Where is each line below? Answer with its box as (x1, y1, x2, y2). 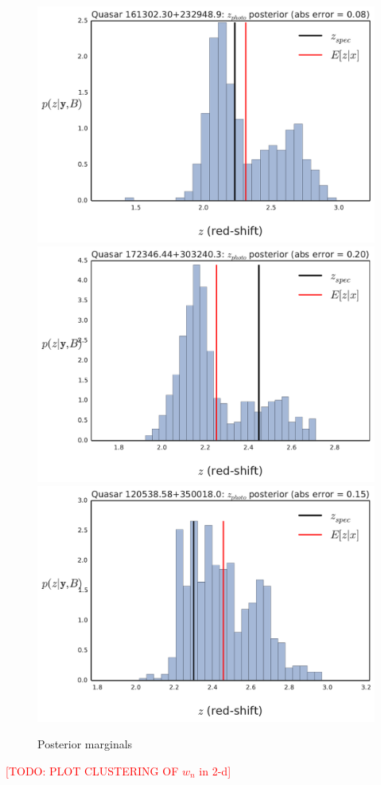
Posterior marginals (37, 736, 133, 752)
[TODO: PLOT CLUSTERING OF (6, 762, 179, 779)
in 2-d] (199, 762, 231, 779)
